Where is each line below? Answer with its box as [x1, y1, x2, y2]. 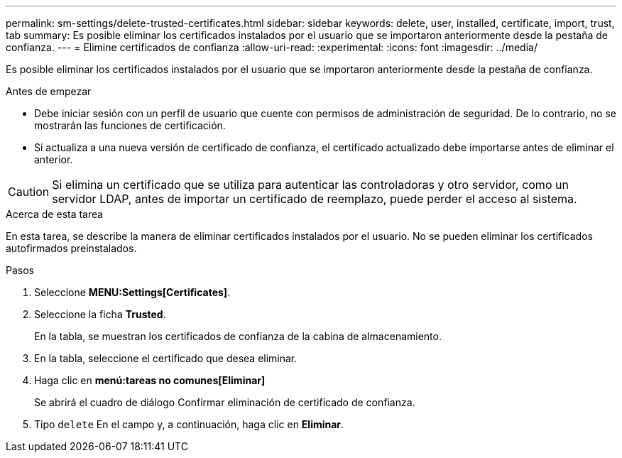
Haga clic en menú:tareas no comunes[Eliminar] [34, 374, 266, 386]
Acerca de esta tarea [6, 208, 104, 220]
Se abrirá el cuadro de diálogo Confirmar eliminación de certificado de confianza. [34, 396, 415, 408]
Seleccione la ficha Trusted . [34, 308, 166, 320]
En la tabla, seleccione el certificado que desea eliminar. [34, 352, 298, 364]
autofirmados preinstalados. [6, 242, 137, 254]
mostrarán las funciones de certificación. [34, 119, 226, 131]
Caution [8, 185, 50, 199]
